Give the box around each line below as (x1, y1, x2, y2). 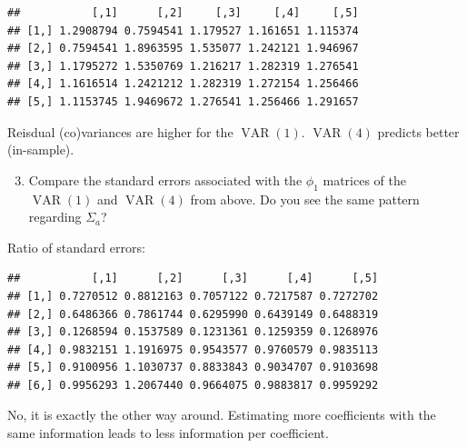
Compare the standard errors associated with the (28, 170, 303, 189)
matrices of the (323, 170, 406, 189)
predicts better (377, 122, 460, 141)
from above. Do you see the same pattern (190, 189, 420, 208)
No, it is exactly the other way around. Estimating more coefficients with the (7, 405, 436, 424)
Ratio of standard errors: (7, 237, 145, 256)
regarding (28, 207, 82, 226)
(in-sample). (7, 140, 75, 159)
